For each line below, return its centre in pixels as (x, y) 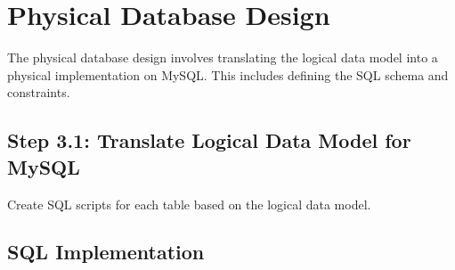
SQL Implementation (106, 252)
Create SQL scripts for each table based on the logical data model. (189, 204)
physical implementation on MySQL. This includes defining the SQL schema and (228, 74)
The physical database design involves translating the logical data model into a (223, 57)
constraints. (39, 92)
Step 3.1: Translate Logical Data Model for (209, 140)
